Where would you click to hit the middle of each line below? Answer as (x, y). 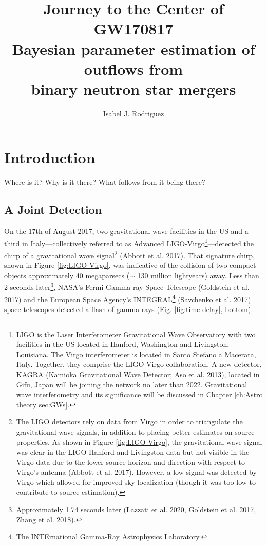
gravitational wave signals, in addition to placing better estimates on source (135, 431)
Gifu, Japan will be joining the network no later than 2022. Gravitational (132, 384)
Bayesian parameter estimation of (133, 48)
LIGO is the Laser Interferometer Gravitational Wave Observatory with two (136, 334)
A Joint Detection (53, 210)
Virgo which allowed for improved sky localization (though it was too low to (136, 482)
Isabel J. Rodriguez (133, 113)
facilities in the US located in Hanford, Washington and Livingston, (123, 344)
